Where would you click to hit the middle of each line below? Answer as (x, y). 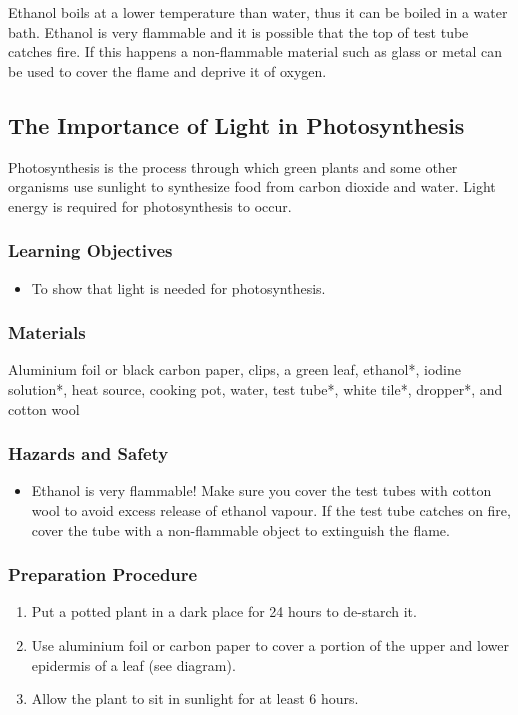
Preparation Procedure (103, 574)
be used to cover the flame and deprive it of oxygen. (167, 70)
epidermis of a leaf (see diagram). (133, 664)
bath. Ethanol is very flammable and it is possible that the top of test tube (238, 31)
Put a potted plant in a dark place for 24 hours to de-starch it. (224, 611)
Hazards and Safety (88, 453)
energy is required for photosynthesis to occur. (150, 205)
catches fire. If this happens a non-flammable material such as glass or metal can (255, 51)
